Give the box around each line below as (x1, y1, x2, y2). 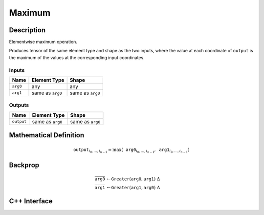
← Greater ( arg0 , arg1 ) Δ (107, 176, 160, 182)
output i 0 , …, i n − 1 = (73, 147, 112, 154)
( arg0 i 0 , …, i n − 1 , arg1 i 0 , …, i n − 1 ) (121, 147, 190, 154)
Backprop (9, 161, 40, 170)
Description (9, 26, 46, 34)
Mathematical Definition (9, 131, 85, 139)
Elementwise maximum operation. (9, 39, 78, 45)
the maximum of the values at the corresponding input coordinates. (9, 54, 145, 61)
